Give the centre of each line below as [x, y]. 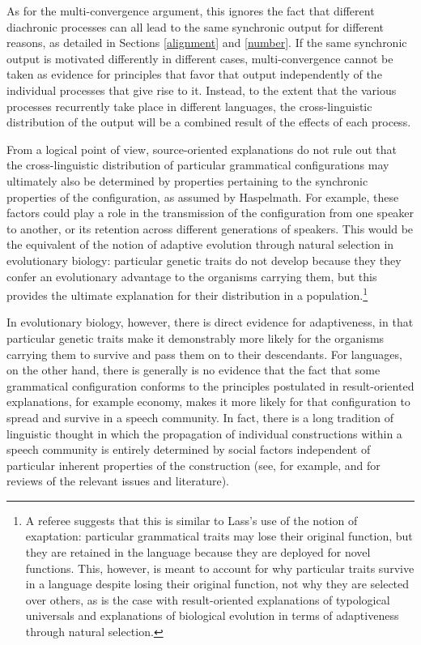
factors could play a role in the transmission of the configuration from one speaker [210, 213]
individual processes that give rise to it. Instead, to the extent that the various [202, 90]
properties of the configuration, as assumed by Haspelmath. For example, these [203, 196]
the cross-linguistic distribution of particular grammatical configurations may [198, 165]
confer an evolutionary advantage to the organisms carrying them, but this [192, 276]
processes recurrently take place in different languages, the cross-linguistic [189, 106]
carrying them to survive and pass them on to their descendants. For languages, [204, 354]
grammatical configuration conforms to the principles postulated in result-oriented [210, 385]
